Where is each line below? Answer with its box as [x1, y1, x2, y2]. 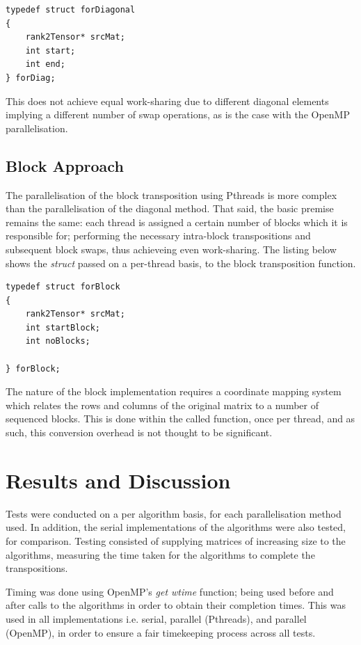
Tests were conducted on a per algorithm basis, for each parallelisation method [6, 506, 342, 520]
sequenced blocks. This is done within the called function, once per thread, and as [6, 411, 355, 426]
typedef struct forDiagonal [6, 5, 136, 15]
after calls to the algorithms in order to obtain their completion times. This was [6, 598, 346, 612]
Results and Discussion [6, 465, 231, 494]
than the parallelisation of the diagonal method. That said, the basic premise [6, 201, 334, 216]
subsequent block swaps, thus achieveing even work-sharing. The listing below [6, 241, 337, 256]
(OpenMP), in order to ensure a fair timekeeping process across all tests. [6, 625, 316, 639]
